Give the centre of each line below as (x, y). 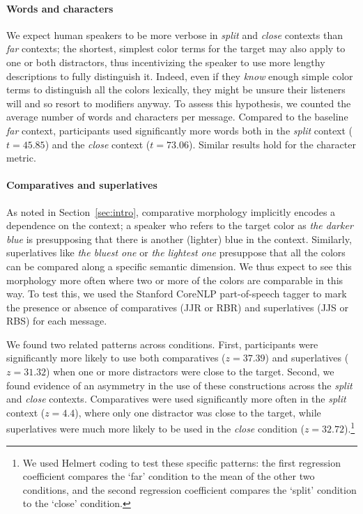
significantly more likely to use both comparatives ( (116, 358)
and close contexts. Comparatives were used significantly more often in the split (176, 399)
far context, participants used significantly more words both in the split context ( (180, 130)
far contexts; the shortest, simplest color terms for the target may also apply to (176, 48)
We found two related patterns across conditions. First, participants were (162, 344)
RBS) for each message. (57, 321)
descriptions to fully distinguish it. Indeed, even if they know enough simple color (180, 76)
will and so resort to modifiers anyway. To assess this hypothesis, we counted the (179, 103)
